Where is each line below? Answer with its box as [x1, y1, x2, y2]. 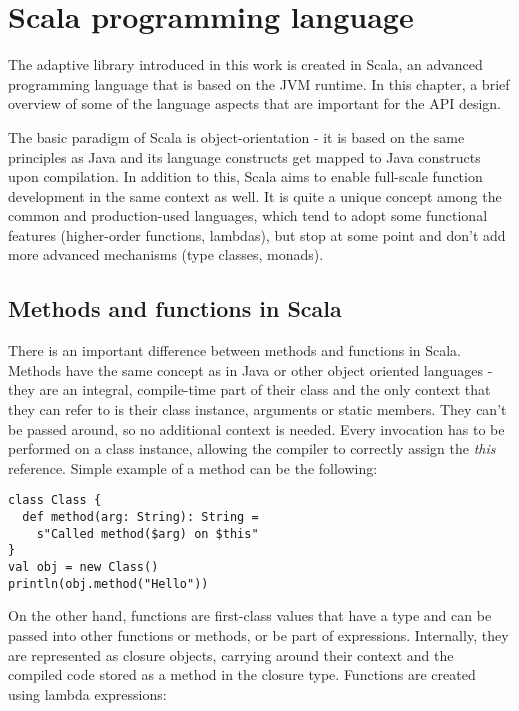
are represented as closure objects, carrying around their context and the [8, 644, 454, 665]
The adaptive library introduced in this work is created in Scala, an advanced [8, 54, 483, 75]
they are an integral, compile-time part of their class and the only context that [8, 379, 491, 400]
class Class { [8, 493, 102, 508]
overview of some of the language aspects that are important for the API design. [8, 93, 501, 114]
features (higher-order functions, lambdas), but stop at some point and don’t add [8, 224, 506, 245]
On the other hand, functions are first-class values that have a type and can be [8, 605, 492, 626]
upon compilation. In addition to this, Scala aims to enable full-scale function [8, 166, 483, 187]
